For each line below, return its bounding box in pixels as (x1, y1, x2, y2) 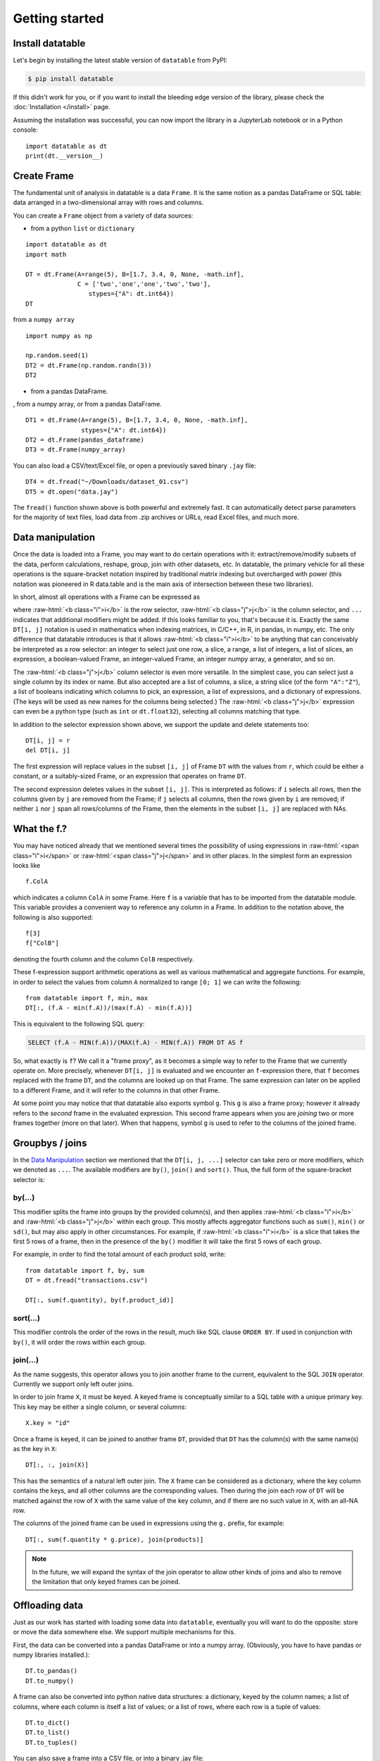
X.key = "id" (25, 1419, 70, 1427)
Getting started (13, 11, 104, 26)
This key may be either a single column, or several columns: (13, 1402, 186, 1411)
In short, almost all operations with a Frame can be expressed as (13, 592, 201, 601)
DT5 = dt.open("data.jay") (25, 487, 119, 496)
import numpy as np (25, 332, 93, 340)
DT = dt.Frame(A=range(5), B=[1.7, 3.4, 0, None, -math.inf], (25, 270, 245, 278)
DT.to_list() (25, 1729, 70, 1736)
